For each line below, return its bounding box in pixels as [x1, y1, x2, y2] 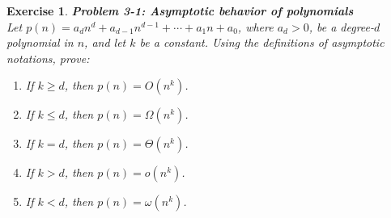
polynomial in [6, 34, 74, 51]
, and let [84, 34, 126, 51]
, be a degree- [308, 18, 375, 35]
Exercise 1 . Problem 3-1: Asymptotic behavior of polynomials [6, 2, 354, 19]
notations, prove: [6, 49, 90, 66]
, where [237, 18, 274, 35]
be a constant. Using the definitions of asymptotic [139, 34, 385, 51]
